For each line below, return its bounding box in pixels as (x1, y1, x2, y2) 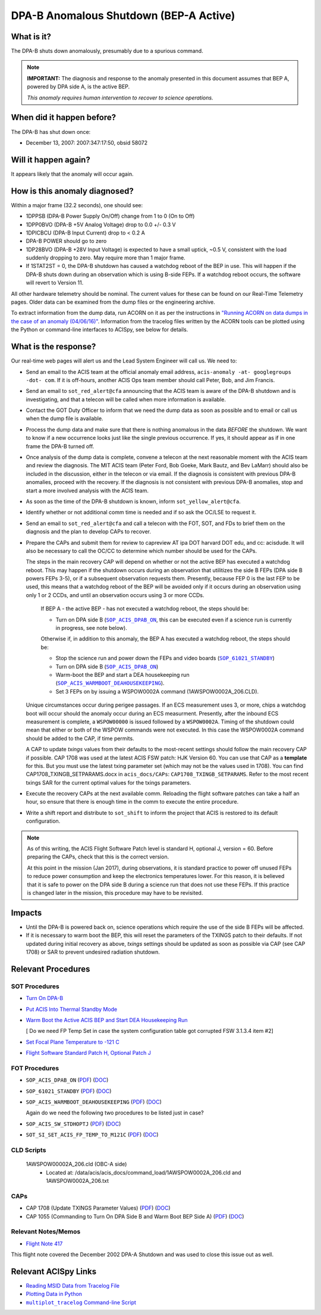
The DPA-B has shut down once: (11, 128, 91, 135)
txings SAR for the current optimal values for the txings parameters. (26, 779, 191, 786)
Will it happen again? (11, 155, 90, 165)
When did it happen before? (11, 113, 117, 123)
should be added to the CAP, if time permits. (26, 735, 134, 742)
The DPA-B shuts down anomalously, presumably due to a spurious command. (11, 48, 203, 55)
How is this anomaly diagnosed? (11, 186, 134, 196)
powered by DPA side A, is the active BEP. (27, 83, 130, 90)
